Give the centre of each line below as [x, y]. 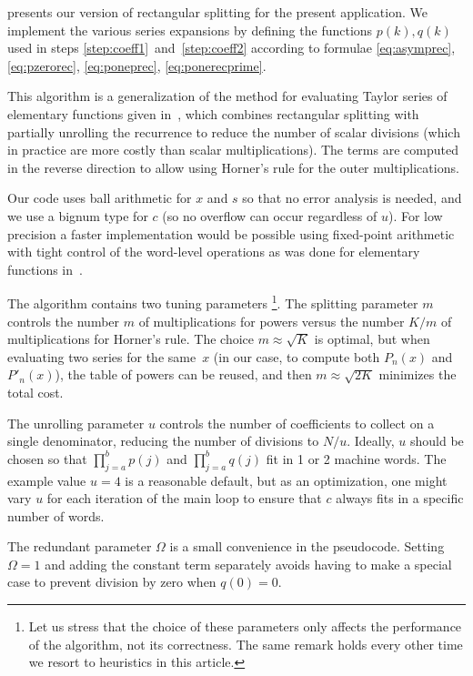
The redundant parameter [80, 546]
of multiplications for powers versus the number [272, 321]
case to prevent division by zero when [112, 582]
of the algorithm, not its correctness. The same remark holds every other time [246, 644]
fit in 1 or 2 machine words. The [356, 458]
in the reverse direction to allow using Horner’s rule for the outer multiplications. [233, 167]
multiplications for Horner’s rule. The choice [131, 339]
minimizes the [418, 374]
